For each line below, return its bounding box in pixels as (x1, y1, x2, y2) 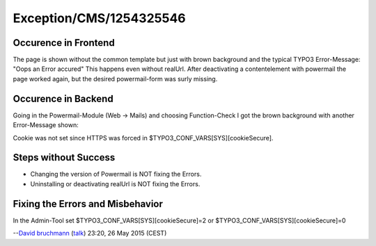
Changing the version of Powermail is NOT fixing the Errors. (30, 170, 202, 179)
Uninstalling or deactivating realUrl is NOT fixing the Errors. (30, 179, 201, 188)
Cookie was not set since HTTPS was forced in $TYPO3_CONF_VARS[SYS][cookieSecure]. (13, 133, 274, 142)
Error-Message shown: (13, 121, 79, 129)
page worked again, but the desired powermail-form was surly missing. (13, 74, 218, 83)
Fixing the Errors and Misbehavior (13, 198, 164, 210)
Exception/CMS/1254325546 (13, 10, 186, 26)
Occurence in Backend (13, 92, 114, 104)
